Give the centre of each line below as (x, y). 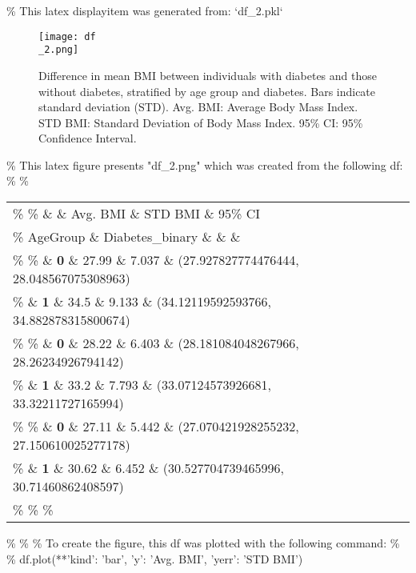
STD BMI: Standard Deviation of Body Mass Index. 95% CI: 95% (201, 122)
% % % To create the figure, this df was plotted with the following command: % (203, 543)
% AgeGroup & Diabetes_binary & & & (127, 237)
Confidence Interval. (88, 138)
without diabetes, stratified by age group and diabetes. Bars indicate (207, 91)
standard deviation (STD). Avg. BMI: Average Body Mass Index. (198, 107)
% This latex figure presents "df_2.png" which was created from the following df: (205, 164)
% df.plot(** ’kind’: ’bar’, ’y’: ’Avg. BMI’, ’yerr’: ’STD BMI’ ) (155, 558)
